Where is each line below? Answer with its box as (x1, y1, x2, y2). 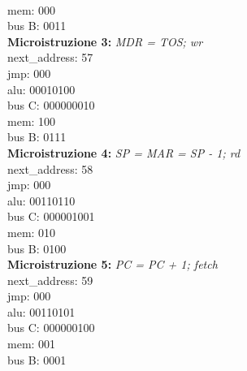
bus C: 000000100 (7, 319, 95, 336)
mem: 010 (7, 223, 56, 240)
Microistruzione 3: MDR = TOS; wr (7, 32, 203, 50)
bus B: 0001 (7, 351, 67, 368)
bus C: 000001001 (7, 208, 95, 225)
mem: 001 (7, 335, 56, 352)
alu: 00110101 (7, 303, 76, 320)
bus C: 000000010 (7, 97, 95, 114)
